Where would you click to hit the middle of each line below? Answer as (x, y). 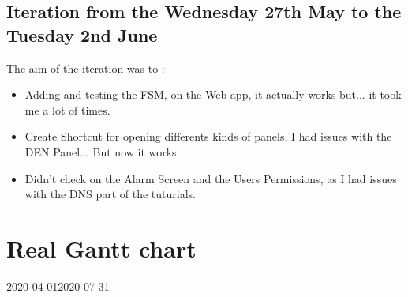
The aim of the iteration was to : (86, 68)
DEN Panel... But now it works (101, 151)
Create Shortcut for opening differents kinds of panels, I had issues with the (208, 136)
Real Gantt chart (101, 248)
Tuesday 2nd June (82, 34)
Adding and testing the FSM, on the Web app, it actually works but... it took (213, 94)
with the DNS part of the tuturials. (110, 194)
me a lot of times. (67, 109)
